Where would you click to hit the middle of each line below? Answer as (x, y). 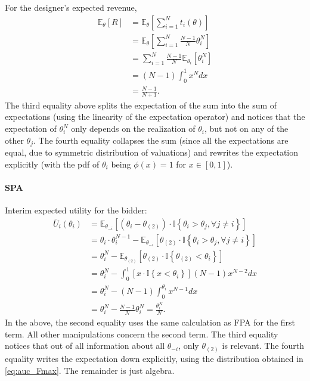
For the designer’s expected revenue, (71, 7)
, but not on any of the (246, 128)
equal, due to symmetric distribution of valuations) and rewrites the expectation (152, 152)
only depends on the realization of (133, 128)
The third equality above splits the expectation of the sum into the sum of (141, 105)
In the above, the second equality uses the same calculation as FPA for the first (150, 322)
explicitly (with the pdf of (52, 164)
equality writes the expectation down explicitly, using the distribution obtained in (154, 358)
